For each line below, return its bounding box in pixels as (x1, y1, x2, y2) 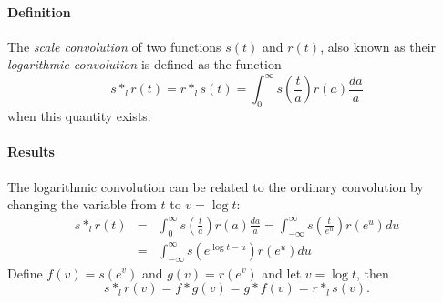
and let (262, 263, 302, 282)
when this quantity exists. (7, 106, 151, 126)
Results (7, 142, 55, 161)
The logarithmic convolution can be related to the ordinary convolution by (7, 177, 424, 196)
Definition (7, 2, 71, 21)
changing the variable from (7, 195, 157, 214)
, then (355, 263, 389, 282)
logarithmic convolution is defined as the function (7, 55, 282, 74)
